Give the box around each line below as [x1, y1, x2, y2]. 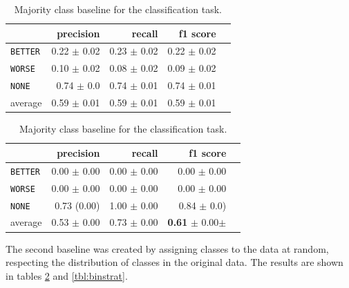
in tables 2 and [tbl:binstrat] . [6, 268, 128, 282]
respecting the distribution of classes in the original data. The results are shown [6, 255, 343, 269]
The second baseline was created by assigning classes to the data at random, [6, 241, 329, 256]
